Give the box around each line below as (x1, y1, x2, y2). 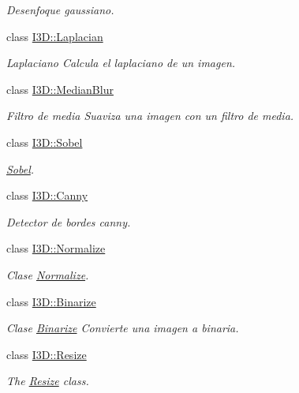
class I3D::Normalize (6, 240, 106, 256)
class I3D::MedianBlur (6, 80, 114, 97)
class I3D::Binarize (6, 293, 96, 309)
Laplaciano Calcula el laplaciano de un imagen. (6, 54, 236, 71)
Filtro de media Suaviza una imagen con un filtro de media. (6, 107, 294, 124)
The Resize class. (6, 372, 89, 389)
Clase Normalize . (6, 266, 89, 283)
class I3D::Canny (6, 187, 88, 204)
